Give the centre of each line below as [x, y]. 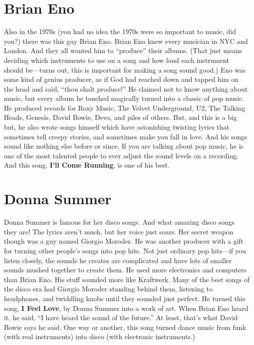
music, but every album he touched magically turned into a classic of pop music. [124, 98]
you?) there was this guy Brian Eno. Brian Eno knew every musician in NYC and [126, 41]
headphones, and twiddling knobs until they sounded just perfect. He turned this [125, 298]
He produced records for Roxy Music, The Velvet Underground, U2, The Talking [125, 107]
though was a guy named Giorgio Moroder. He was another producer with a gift [124, 241]
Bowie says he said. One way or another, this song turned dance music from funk [125, 327]
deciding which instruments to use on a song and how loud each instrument [117, 60]
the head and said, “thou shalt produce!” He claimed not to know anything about [126, 88]
